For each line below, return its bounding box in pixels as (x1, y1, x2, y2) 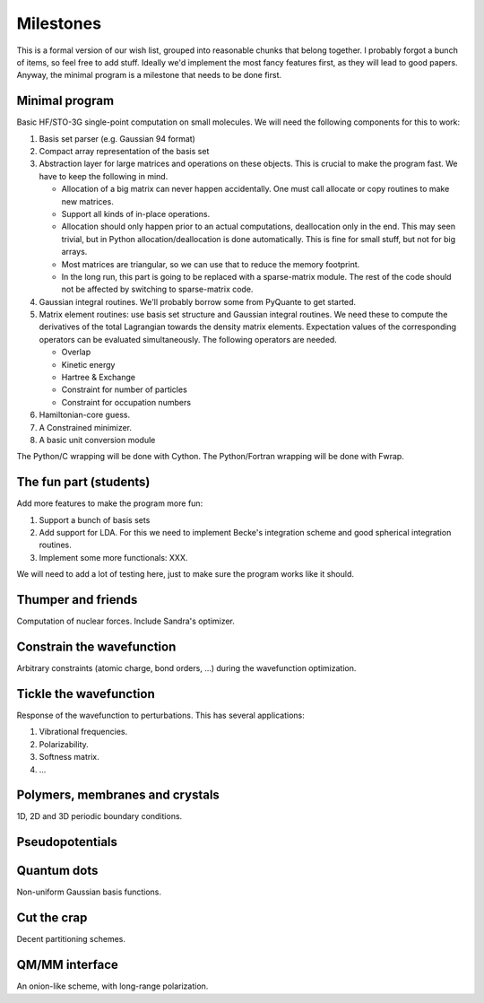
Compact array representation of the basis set (39, 146, 210, 157)
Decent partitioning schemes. (16, 934, 125, 945)
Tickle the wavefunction (16, 686, 156, 702)
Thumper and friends (16, 592, 138, 607)
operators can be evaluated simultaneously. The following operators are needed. (39, 334, 338, 345)
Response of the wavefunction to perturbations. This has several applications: (16, 710, 305, 720)
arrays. (61, 247, 88, 257)
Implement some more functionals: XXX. (39, 552, 188, 563)
